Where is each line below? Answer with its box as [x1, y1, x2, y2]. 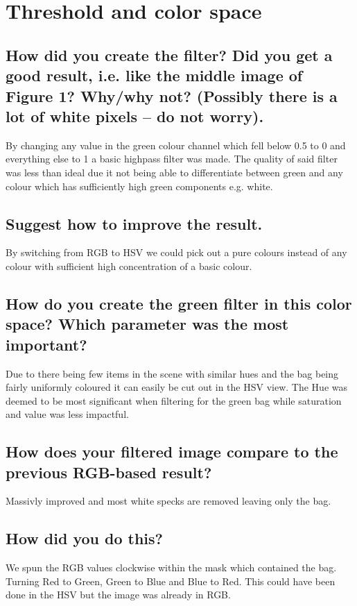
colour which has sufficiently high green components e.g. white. [6, 178, 273, 193]
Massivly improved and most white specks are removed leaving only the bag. [6, 494, 331, 508]
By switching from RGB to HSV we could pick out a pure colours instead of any [6, 245, 347, 260]
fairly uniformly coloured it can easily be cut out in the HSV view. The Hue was [6, 380, 347, 394]
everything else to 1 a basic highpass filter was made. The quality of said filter [6, 151, 338, 166]
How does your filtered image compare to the [6, 441, 338, 462]
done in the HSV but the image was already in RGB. [6, 587, 231, 602]
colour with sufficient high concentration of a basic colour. [6, 258, 252, 273]
